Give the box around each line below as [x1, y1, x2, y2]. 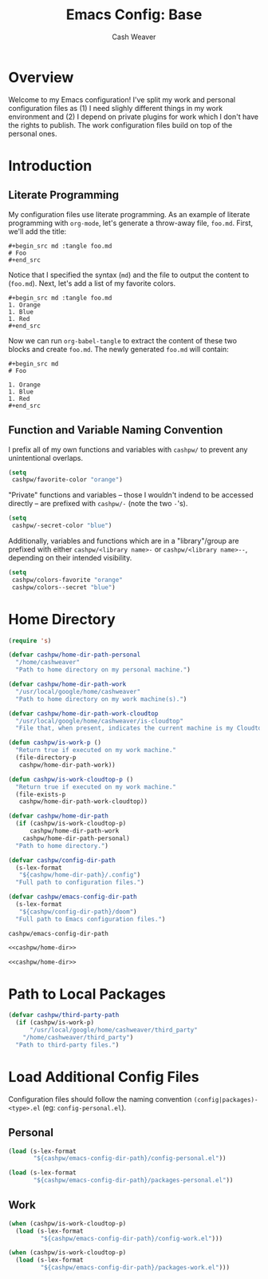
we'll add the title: [8, 226, 67, 236]
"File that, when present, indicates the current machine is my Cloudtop [15, 724, 266, 732]
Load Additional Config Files [8, 1067, 199, 1086]
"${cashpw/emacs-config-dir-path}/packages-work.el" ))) [40, 1264, 230, 1272]
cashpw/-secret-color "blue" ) [11, 521, 112, 530]
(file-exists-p [15, 790, 66, 798]
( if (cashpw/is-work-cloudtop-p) [15, 820, 127, 828]
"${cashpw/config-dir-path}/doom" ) [18, 908, 137, 916]
